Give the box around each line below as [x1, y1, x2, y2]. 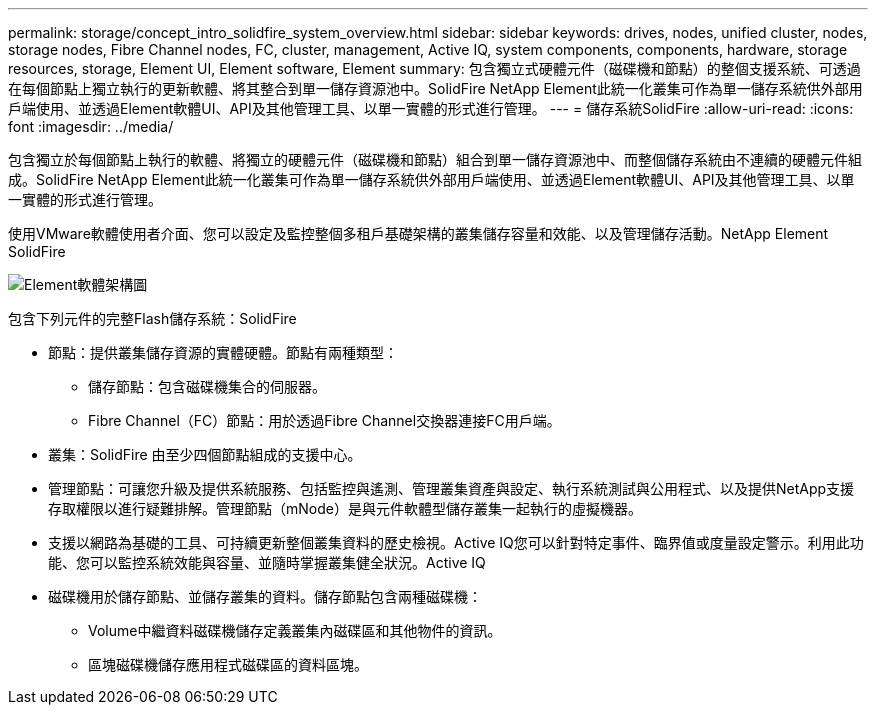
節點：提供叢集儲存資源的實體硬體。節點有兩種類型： [48, 344, 398, 361]
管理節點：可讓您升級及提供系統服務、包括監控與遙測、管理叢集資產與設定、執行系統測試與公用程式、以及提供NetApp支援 [48, 480, 855, 497]
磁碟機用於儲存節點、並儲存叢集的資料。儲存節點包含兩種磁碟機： [48, 588, 482, 605]
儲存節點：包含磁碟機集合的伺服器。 [88, 378, 326, 395]
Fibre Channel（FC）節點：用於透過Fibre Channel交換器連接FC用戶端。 [88, 412, 561, 429]
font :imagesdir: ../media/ [8, 118, 174, 135]
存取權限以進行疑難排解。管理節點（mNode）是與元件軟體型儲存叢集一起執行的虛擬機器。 [48, 500, 642, 517]
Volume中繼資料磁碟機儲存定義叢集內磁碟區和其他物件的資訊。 [88, 622, 502, 639]
